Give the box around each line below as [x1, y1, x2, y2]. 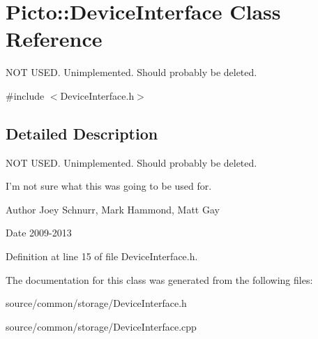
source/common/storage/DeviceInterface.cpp [6, 319, 197, 333]
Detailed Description [6, 122, 158, 144]
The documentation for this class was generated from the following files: [6, 272, 313, 287]
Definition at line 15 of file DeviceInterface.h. [6, 249, 198, 264]
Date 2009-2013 [6, 225, 72, 240]
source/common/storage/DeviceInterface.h [6, 296, 187, 310]
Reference [6, 24, 103, 53]
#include [6, 88, 45, 103]
